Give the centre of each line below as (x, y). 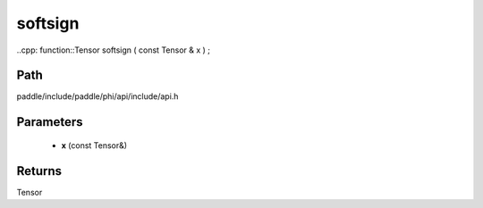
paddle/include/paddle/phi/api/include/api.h (97, 96)
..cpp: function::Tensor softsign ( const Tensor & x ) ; (113, 50)
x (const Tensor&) (94, 145)
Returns (39, 171)
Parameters (50, 122)
